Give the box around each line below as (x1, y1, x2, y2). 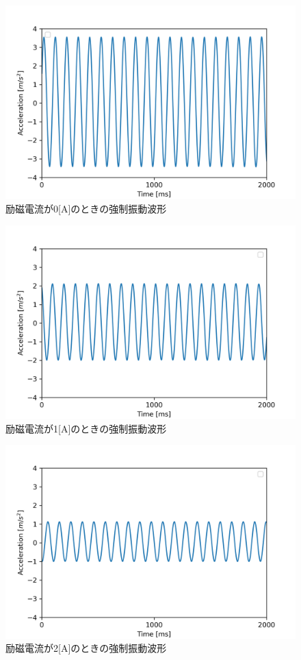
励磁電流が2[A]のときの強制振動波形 (5, 641, 167, 655)
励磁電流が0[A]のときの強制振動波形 (5, 201, 167, 215)
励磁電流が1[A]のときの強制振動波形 (5, 421, 167, 435)
